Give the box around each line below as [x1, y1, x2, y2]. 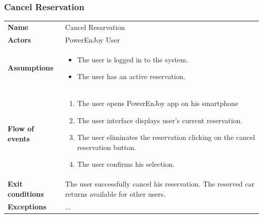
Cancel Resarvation [65, 21, 125, 32]
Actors [8, 34, 31, 45]
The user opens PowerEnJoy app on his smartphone [77, 98, 238, 108]
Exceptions [8, 201, 47, 211]
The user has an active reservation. [77, 71, 186, 82]
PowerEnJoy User [65, 34, 120, 45]
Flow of [8, 123, 34, 134]
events [8, 133, 30, 144]
